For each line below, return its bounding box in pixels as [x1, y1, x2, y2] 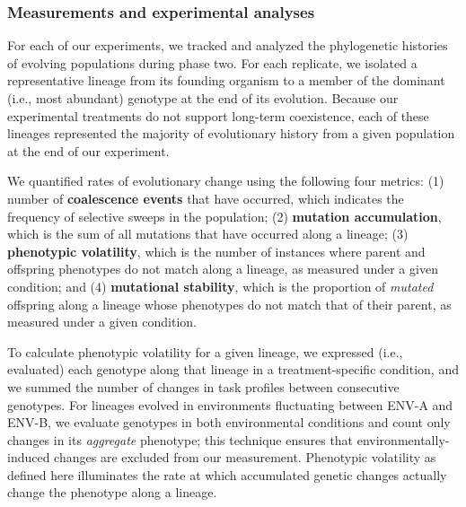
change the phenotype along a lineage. [7, 483, 217, 502]
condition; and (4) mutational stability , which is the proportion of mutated [7, 276, 434, 295]
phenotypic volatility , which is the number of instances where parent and [7, 241, 426, 260]
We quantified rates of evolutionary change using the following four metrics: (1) [7, 171, 444, 190]
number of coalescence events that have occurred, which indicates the [7, 188, 404, 207]
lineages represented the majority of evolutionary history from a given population [7, 124, 455, 143]
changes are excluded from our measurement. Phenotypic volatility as [54, 448, 436, 467]
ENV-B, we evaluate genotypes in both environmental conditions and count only [7, 413, 451, 432]
